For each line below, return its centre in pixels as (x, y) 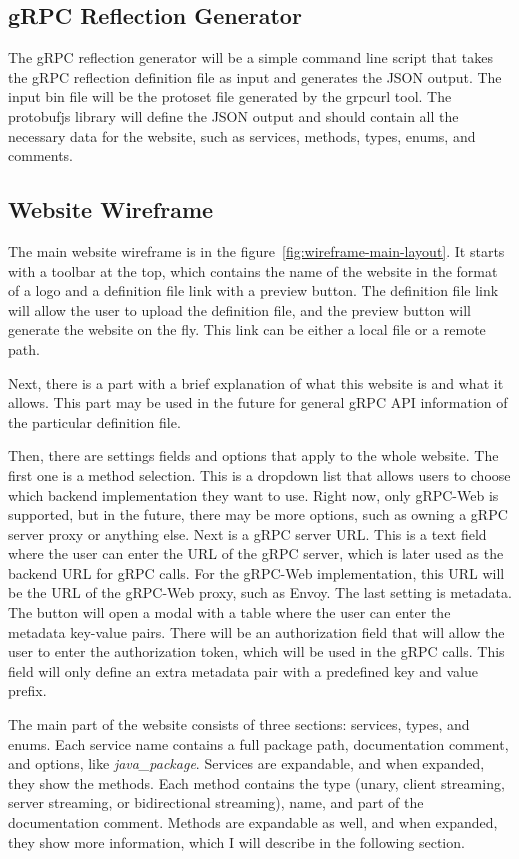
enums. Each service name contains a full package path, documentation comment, (258, 743)
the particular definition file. (94, 421)
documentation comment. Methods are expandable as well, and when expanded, (253, 822)
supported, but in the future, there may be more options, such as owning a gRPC (258, 514)
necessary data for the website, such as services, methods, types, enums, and (242, 135)
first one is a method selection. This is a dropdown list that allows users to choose (259, 474)
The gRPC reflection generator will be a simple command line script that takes (250, 57)
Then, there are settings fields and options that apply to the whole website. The (253, 455)
